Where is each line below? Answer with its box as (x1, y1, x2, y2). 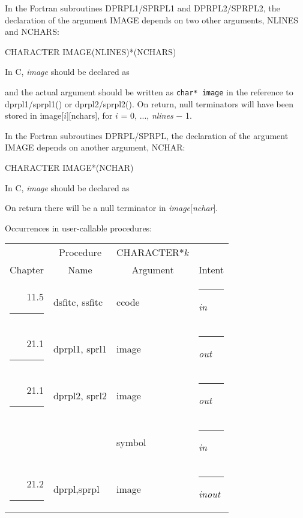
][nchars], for (66, 109, 113, 122)
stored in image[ (5, 109, 64, 122)
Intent (199, 263, 224, 277)
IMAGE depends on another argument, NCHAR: (5, 141, 185, 153)
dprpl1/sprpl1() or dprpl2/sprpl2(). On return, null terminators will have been (5, 97, 293, 110)
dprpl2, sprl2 (53, 388, 107, 402)
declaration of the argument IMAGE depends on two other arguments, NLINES (5, 13, 299, 26)
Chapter (10, 263, 44, 277)
